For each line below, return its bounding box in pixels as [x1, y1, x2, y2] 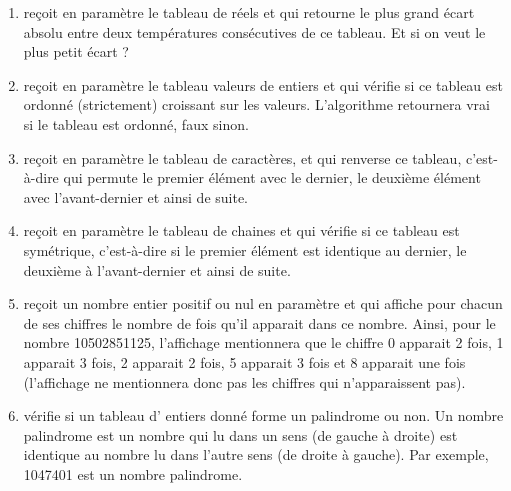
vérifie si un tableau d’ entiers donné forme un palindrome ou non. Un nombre [23, 405, 504, 426]
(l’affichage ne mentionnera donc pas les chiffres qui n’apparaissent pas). [23, 371, 466, 392]
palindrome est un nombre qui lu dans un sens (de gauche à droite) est [23, 424, 458, 445]
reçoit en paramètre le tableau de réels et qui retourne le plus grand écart [23, 2, 475, 22]
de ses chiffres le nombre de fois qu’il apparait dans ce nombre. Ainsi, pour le [23, 312, 496, 333]
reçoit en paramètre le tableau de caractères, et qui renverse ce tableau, [23, 147, 462, 168]
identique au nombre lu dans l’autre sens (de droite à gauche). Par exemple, [23, 444, 489, 465]
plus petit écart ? [23, 41, 129, 62]
